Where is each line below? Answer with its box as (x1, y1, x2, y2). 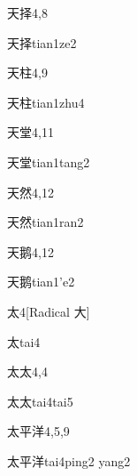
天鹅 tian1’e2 (7, 272, 75, 291)
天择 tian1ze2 (7, 33, 77, 52)
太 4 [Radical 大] (7, 302, 90, 320)
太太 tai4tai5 (7, 391, 73, 410)
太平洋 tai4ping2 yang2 (7, 451, 131, 470)
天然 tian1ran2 (7, 213, 84, 231)
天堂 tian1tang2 (7, 152, 90, 171)
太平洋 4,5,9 (7, 422, 70, 440)
